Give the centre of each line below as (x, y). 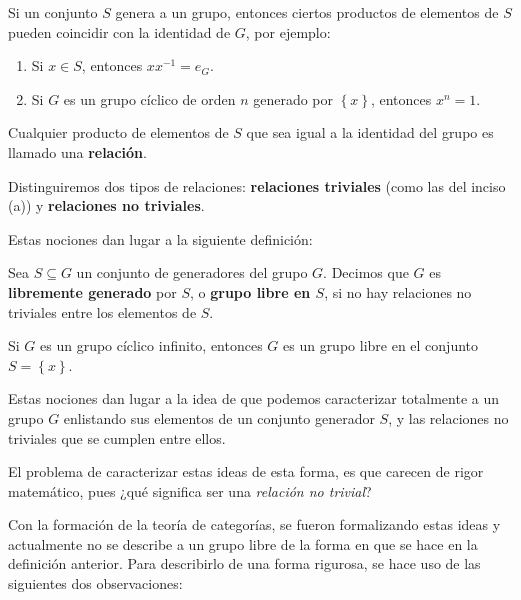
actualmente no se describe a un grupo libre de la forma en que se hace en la (243, 543)
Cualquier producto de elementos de (118, 132)
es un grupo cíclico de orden (149, 98)
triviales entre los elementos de (102, 311)
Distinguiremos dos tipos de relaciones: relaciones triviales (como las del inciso (257, 185)
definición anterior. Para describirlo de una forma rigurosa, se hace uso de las (244, 563)
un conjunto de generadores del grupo (192, 272)
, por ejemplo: (288, 31)
